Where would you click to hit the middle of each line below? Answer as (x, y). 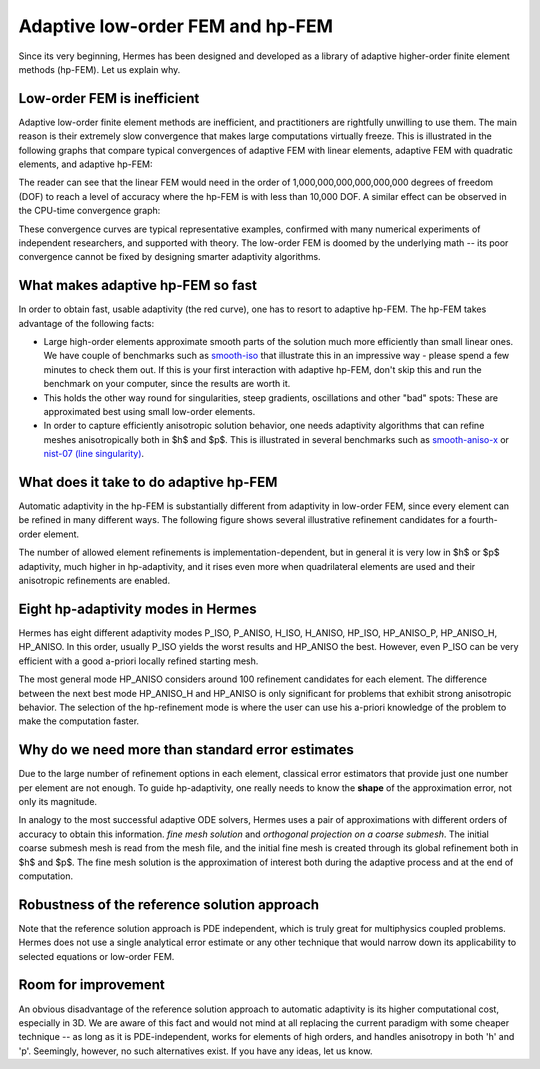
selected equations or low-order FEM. (96, 956)
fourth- (483, 520)
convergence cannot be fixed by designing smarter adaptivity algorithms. (169, 257)
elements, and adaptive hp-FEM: (86, 164)
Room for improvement (91, 985)
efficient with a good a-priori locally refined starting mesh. (138, 661)
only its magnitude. (58, 801)
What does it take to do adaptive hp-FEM (148, 481)
